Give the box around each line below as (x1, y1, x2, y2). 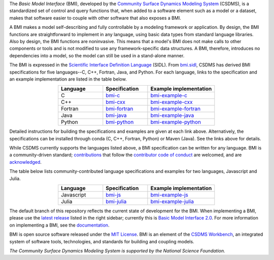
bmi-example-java (150, 112, 194, 119)
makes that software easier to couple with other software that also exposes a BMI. (9, 15, 181, 21)
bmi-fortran (106, 105, 133, 113)
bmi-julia (106, 198, 127, 205)
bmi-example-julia (150, 198, 194, 205)
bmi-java (106, 112, 127, 119)
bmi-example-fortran (150, 105, 200, 113)
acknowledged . (9, 159, 42, 165)
